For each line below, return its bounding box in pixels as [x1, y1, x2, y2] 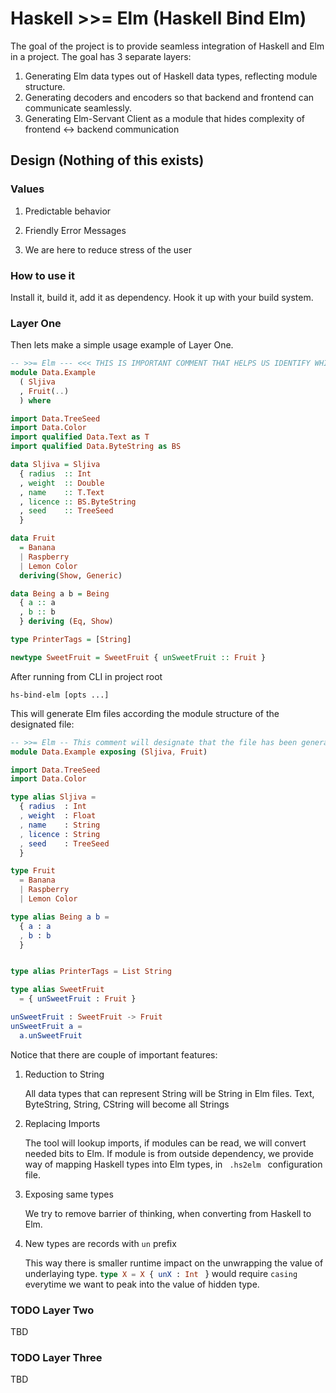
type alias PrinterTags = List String [10, 967, 172, 977]
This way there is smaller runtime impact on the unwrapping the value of [24, 1257, 324, 1269]
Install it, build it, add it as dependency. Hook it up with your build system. [10, 291, 314, 303]
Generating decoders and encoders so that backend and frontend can [24, 91, 315, 103]
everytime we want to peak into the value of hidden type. [24, 1278, 260, 1290]
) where [19, 395, 52, 406]
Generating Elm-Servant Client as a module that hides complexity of [24, 112, 305, 124]
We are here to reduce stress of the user [24, 243, 192, 256]
